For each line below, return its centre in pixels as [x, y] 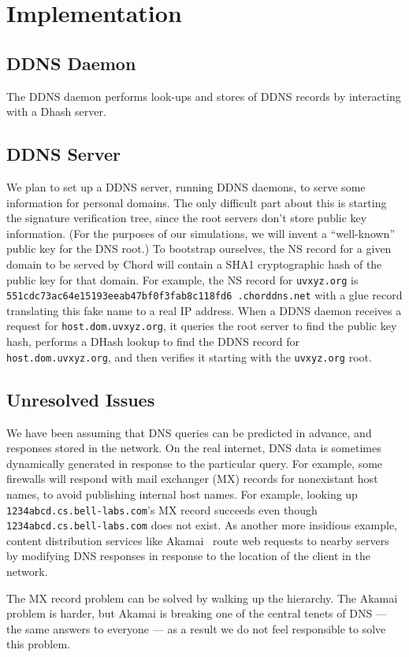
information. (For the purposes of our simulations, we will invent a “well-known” [201, 233]
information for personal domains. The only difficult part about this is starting [197, 202]
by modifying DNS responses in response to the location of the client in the [188, 556]
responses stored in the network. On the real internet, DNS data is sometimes [194, 448]
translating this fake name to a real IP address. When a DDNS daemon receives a [204, 310]
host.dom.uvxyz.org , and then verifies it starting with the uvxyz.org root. [189, 356]
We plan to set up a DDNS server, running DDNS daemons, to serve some [186, 186]
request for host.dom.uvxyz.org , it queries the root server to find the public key [202, 326]
